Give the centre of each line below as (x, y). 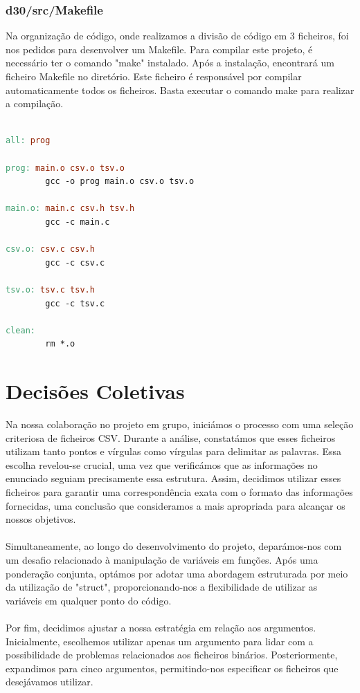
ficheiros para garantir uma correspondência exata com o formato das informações (179, 491)
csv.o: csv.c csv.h (50, 249)
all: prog (28, 141)
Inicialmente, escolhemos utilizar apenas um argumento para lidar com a (160, 641)
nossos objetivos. (41, 519)
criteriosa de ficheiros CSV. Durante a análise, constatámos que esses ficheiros (171, 437)
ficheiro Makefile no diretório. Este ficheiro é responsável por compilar (154, 76)
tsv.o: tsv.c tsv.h (50, 289)
